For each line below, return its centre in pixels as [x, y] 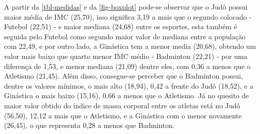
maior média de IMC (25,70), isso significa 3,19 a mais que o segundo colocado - [128, 16]
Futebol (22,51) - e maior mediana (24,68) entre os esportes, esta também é [121, 26]
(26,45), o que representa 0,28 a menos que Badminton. [89, 125]
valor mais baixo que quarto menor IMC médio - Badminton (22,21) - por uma [126, 56]
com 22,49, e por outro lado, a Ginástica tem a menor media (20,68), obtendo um [130, 46]
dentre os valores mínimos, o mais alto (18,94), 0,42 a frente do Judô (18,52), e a [129, 85]
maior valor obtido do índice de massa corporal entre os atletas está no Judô [122, 105]
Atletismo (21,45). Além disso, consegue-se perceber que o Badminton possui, [124, 76]
